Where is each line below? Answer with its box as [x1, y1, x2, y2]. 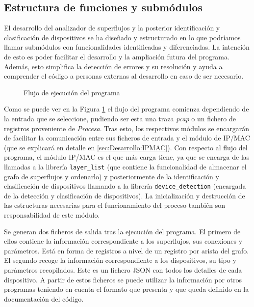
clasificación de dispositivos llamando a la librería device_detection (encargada [4, 181, 246, 191]
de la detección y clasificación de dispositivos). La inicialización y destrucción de [4, 190, 245, 200]
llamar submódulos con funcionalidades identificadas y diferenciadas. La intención [4, 42, 250, 52]
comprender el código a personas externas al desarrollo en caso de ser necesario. [4, 71, 244, 81]
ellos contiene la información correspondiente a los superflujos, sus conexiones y [4, 236, 243, 246]
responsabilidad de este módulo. [4, 210, 100, 220]
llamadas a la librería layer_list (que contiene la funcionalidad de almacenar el [4, 161, 247, 171]
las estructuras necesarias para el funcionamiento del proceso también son [4, 200, 226, 210]
